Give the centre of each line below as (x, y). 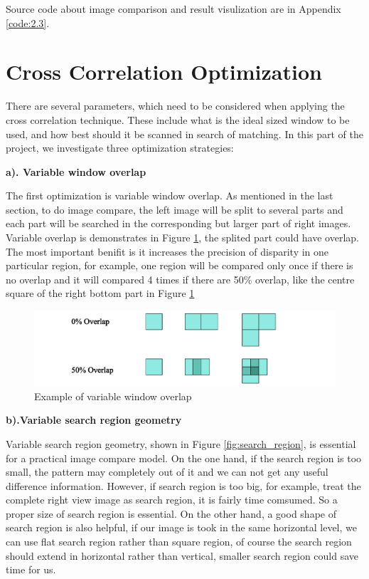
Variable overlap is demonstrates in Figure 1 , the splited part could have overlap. (182, 238)
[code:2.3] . (28, 22)
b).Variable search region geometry (94, 420)
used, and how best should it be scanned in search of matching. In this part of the (184, 134)
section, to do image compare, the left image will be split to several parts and (175, 209)
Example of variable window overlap (113, 396)
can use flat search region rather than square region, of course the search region (179, 542)
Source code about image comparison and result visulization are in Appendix (173, 9)
